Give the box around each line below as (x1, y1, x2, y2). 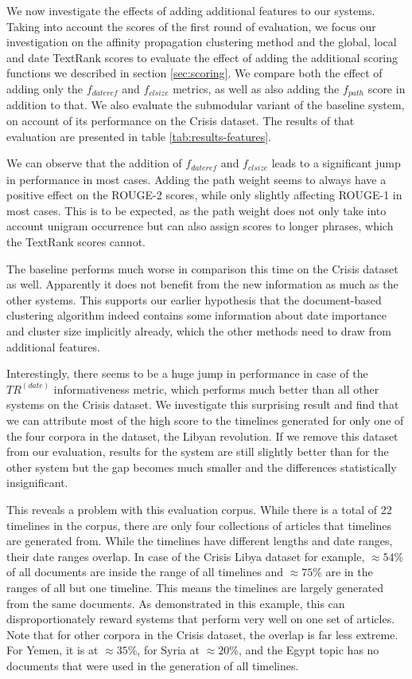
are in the (325, 563, 373, 580)
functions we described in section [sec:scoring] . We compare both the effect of (6, 65, 383, 81)
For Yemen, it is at (6, 642, 99, 658)
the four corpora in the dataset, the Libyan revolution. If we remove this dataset (6, 427, 398, 444)
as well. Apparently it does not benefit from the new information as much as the (6, 276, 398, 292)
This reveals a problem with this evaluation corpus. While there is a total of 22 (6, 500, 392, 517)
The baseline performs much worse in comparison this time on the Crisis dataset (6, 260, 398, 277)
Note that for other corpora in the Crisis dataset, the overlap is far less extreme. (6, 626, 398, 642)
